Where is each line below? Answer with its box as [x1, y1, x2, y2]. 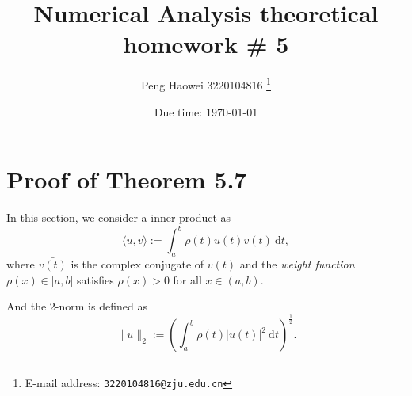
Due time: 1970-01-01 [154, 103, 258, 120]
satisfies [76, 271, 114, 287]
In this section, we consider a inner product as [6, 209, 231, 226]
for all [173, 271, 202, 287]
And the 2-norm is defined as [6, 298, 147, 314]
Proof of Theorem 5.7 [6, 163, 247, 196]
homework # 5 [123, 28, 289, 60]
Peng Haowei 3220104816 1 [141, 74, 271, 93]
